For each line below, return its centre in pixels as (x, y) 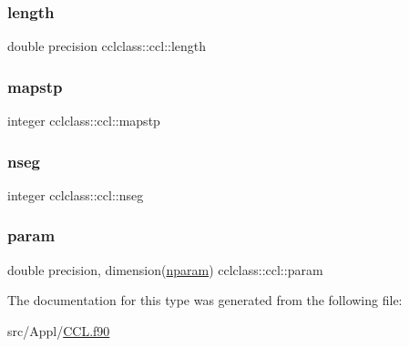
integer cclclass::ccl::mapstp (84, 121)
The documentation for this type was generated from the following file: (205, 300)
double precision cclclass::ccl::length (107, 46)
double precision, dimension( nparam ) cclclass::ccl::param (165, 269)
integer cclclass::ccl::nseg (76, 194)
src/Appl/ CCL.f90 (59, 330)
